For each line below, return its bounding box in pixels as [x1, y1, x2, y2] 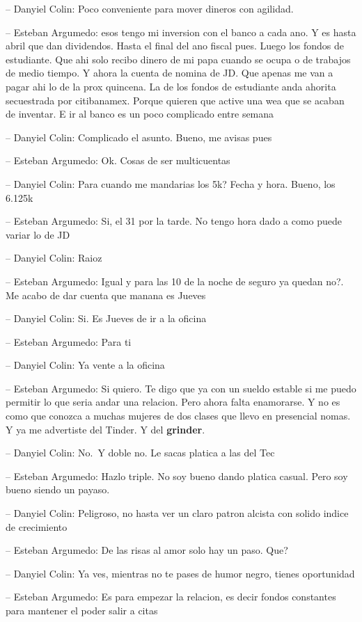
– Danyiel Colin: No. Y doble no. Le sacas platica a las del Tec [6, 445, 275, 460]
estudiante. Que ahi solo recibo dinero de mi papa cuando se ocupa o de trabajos [6, 51, 351, 66]
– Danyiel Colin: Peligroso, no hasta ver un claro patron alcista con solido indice [6, 506, 349, 520]
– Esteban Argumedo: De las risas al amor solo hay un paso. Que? [6, 543, 288, 557]
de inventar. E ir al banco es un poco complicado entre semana [6, 106, 274, 121]
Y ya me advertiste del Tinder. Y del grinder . [6, 422, 205, 436]
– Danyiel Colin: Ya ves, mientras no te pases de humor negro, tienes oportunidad [6, 566, 355, 580]
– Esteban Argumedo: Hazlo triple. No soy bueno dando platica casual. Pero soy [6, 468, 348, 483]
